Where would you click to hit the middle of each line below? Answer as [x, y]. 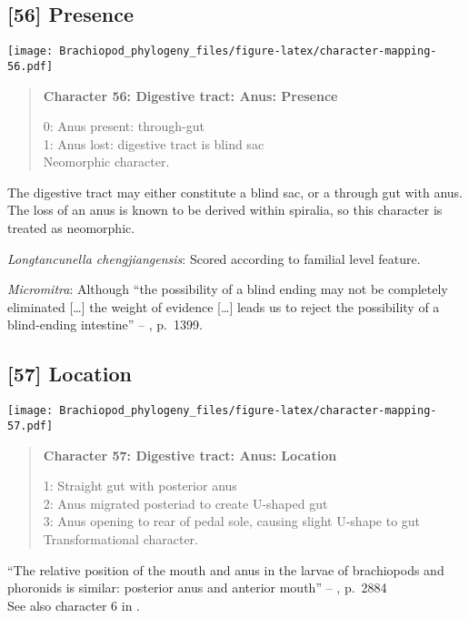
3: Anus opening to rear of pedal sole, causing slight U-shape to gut [232, 521]
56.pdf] [30, 66]
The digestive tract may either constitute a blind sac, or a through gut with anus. [235, 192]
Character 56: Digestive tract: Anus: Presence [190, 95]
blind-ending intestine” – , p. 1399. [105, 324]
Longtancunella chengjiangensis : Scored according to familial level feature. [214, 258]
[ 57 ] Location [70, 374]
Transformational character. [120, 538]
